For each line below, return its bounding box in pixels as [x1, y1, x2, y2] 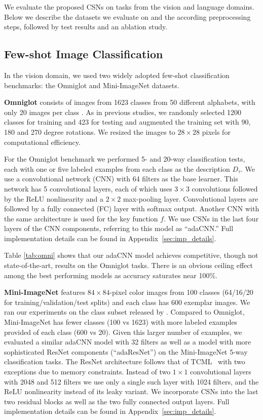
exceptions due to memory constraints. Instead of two [4, 366, 171, 377]
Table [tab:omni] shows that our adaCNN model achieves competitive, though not [4, 250, 258, 260]
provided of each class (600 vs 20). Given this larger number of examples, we [4, 326, 242, 337]
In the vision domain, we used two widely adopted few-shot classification [4, 69, 230, 80]
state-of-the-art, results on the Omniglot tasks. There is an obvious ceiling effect [4, 260, 253, 271]
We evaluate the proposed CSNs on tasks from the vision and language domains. [4, 2, 254, 12]
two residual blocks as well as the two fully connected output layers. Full [4, 396, 230, 406]
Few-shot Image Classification [4, 46, 163, 62]
